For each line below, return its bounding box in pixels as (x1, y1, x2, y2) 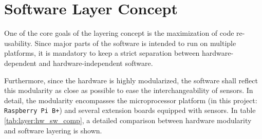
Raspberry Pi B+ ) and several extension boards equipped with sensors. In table (4, 105, 256, 115)
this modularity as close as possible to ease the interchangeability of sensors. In (4, 85, 253, 96)
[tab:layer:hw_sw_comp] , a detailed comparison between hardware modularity (4, 114, 252, 125)
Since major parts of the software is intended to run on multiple (34, 37, 236, 48)
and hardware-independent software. (39, 57, 153, 68)
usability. (4, 37, 32, 48)
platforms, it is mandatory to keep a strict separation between (4, 48, 200, 58)
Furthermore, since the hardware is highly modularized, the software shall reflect (4, 75, 258, 85)
